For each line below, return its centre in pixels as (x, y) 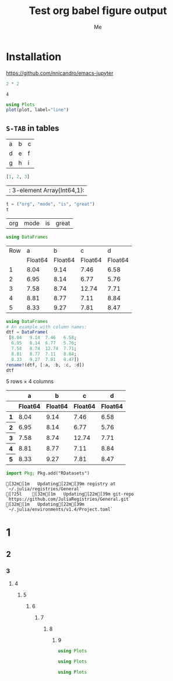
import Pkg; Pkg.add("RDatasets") (48, 473)
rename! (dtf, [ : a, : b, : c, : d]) (45, 365)
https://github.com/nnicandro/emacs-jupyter (60, 73)
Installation (34, 56)
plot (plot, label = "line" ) (37, 110)
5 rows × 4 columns (30, 381)
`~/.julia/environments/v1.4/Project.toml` (60, 510)
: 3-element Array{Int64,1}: (47, 190)
